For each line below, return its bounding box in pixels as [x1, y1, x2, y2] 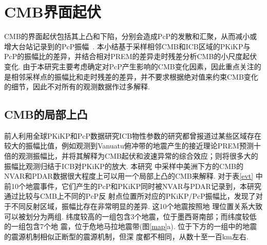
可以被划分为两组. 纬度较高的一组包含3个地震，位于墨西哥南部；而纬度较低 [4, 211, 257, 221]
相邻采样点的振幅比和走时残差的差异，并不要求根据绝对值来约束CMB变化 [11, 71, 258, 82]
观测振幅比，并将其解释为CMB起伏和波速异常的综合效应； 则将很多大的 [18, 150, 258, 161]
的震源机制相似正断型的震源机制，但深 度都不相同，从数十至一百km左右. [4, 231, 249, 241]
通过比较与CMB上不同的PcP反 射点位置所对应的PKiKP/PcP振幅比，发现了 [4, 191, 256, 201]
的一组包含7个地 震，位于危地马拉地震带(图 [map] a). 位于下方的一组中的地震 [4, 221, 257, 232]
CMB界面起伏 [4, 1, 101, 22]
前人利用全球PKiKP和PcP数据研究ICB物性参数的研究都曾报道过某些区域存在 [4, 130, 262, 141]
